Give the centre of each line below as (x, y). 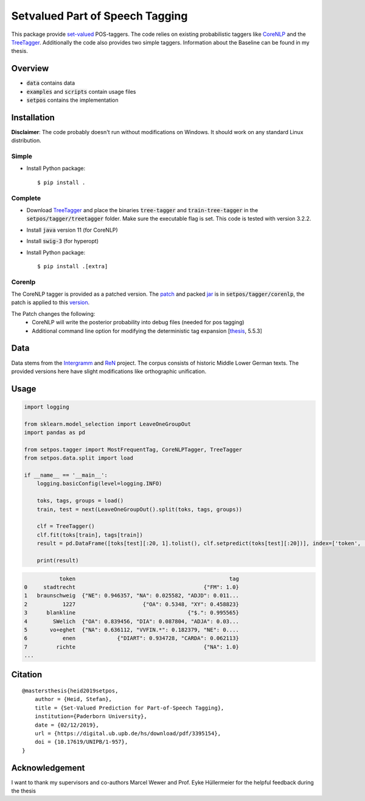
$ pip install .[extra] (73, 266)
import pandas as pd (54, 433)
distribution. (26, 141)
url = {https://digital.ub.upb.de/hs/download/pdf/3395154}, (128, 734)
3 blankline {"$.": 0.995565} (132, 613)
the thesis (24, 791)
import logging (47, 407)
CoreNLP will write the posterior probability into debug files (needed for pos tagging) (138, 322)
